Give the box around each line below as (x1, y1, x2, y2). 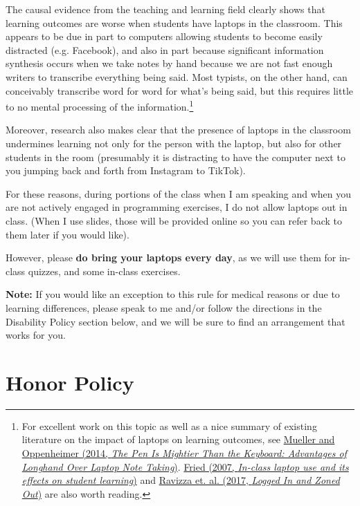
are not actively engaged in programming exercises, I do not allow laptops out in (6, 200, 348, 214)
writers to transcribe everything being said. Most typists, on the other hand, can (6, 69, 348, 84)
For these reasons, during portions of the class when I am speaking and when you (6, 186, 352, 200)
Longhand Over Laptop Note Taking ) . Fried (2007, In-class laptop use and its (21, 459, 349, 474)
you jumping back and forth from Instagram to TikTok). (6, 163, 246, 178)
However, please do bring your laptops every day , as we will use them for (6, 250, 336, 265)
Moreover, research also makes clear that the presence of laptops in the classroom (6, 122, 351, 137)
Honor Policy (6, 368, 134, 396)
